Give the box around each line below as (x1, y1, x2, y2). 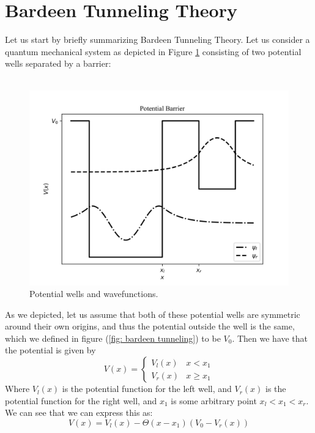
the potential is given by (5, 344, 96, 356)
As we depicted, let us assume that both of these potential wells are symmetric (5, 307, 300, 320)
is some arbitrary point (171, 394, 257, 407)
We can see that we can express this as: (5, 406, 153, 419)
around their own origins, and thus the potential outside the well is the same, (5, 320, 295, 333)
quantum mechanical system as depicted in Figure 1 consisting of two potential (5, 45, 302, 58)
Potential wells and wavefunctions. (29, 287, 158, 300)
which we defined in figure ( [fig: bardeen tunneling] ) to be (5, 331, 221, 344)
